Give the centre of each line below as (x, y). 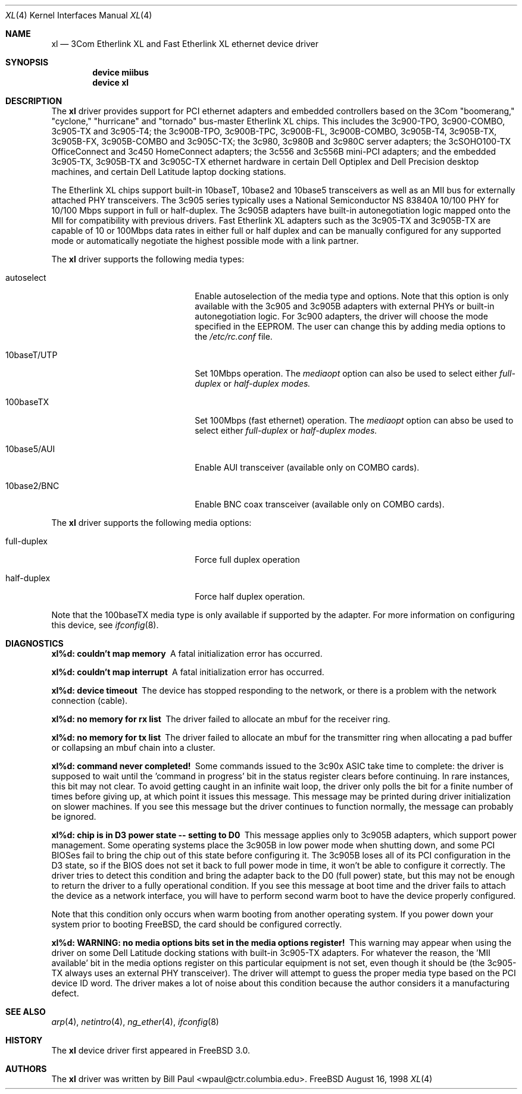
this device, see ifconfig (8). (105, 625)
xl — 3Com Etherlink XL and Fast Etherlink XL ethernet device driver (185, 44)
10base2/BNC (32, 486)
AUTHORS (26, 1069)
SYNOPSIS (27, 62)
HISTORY (24, 1040)
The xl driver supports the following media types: (148, 259)
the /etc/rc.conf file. (234, 336)
